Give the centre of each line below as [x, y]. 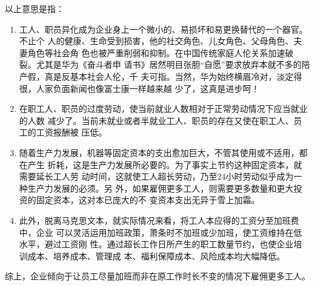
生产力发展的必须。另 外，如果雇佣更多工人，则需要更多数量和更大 [161, 188]
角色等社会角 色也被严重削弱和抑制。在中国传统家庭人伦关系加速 [156, 52]
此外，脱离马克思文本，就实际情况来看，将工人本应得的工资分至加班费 [159, 220]
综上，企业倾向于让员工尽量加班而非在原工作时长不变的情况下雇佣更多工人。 [157, 276]
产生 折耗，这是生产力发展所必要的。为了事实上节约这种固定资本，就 [165, 164]
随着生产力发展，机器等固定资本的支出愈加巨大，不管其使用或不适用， [159, 152]
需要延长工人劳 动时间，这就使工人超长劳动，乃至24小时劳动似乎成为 [156, 176]
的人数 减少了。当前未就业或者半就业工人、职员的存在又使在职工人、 [156, 120]
